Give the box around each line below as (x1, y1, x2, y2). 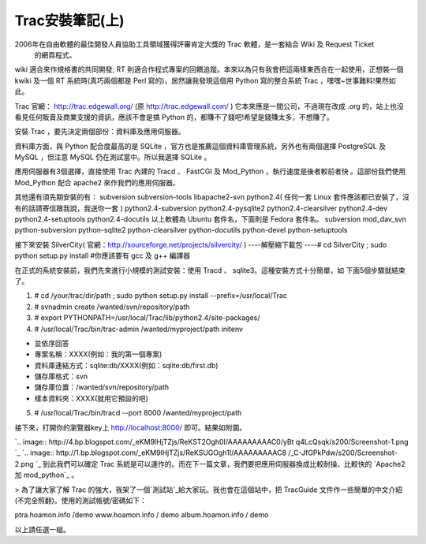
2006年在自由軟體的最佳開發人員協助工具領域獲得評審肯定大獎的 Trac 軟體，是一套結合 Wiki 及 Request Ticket (14, 39, 375, 49)
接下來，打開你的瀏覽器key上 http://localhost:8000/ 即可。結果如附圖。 (14, 423, 247, 432)
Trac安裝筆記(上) (14, 12, 125, 29)
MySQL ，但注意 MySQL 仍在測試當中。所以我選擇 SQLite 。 (14, 152, 211, 162)
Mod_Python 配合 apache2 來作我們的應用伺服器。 (14, 177, 181, 187)
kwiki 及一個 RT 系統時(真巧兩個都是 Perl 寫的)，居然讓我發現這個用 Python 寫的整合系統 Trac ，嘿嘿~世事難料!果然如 (14, 76, 396, 85)
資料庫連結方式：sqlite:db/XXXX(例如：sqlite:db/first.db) (34, 360, 219, 370)
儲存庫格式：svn (34, 371, 88, 382)
